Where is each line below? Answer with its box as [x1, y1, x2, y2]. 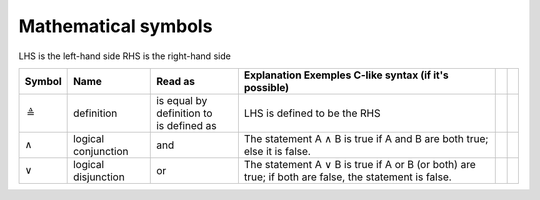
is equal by [156, 93, 208, 107]
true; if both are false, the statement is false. [243, 170, 452, 184]
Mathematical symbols [18, 15, 213, 37]
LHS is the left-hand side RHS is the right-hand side [18, 50, 232, 62]
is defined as [156, 118, 217, 132]
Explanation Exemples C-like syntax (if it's [243, 68, 449, 82]
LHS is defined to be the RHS [243, 106, 381, 120]
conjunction [73, 144, 129, 158]
